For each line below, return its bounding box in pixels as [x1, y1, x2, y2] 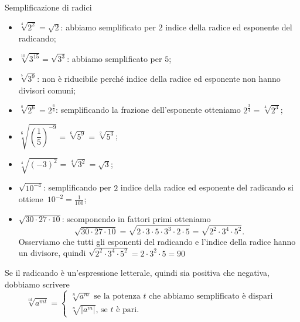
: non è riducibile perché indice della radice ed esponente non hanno [37, 72, 281, 85]
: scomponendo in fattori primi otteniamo [62, 213, 211, 225]
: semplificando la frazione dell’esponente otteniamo [56, 103, 241, 116]
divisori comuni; [18, 84, 76, 96]
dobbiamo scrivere [5, 278, 70, 290]
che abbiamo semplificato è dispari [149, 292, 273, 300]
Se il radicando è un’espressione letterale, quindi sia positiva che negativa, [5, 266, 270, 279]
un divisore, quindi [18, 247, 86, 259]
